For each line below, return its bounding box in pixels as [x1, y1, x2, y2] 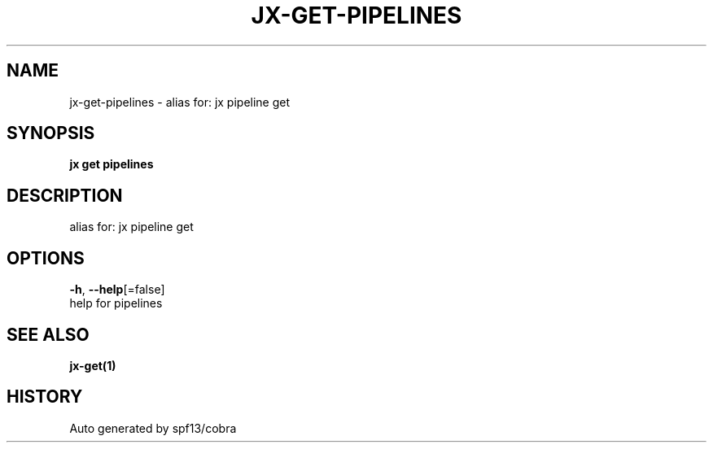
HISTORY [7, 386, 83, 408]
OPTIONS [7, 247, 85, 268]
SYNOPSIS [7, 123, 95, 144]
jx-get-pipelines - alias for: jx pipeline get [69, 94, 291, 109]
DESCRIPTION [7, 185, 123, 206]
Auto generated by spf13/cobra [69, 421, 237, 435]
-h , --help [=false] [69, 282, 165, 297]
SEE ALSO [7, 324, 90, 345]
